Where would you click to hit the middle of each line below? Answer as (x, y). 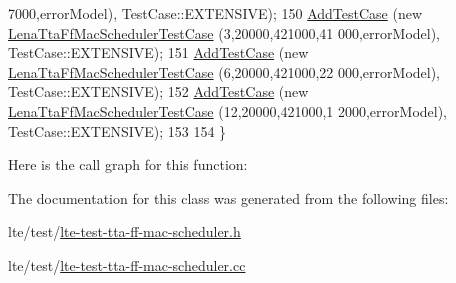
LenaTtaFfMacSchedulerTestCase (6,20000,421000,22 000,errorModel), (224, 71)
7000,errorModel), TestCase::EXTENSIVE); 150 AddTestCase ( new (215, 13)
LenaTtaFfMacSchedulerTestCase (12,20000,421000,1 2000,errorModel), (228, 110)
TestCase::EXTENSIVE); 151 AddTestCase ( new (158, 52)
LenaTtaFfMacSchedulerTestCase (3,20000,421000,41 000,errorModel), (224, 32)
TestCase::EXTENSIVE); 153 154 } (117, 130)
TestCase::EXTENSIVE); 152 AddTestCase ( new (158, 91)
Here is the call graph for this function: (128, 164)
